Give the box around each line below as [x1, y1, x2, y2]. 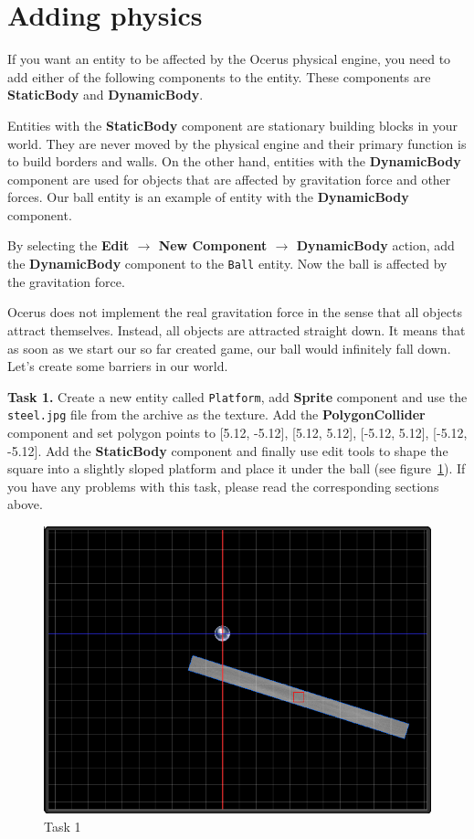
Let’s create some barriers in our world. [7, 356, 228, 376]
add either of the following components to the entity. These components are [7, 67, 431, 86]
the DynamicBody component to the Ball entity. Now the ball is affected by [7, 254, 448, 273]
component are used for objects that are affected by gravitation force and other [7, 169, 451, 188]
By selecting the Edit [7, 236, 130, 255]
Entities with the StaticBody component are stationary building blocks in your [7, 115, 458, 134]
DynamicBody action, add [296, 236, 455, 255]
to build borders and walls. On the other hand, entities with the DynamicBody [7, 152, 461, 171]
